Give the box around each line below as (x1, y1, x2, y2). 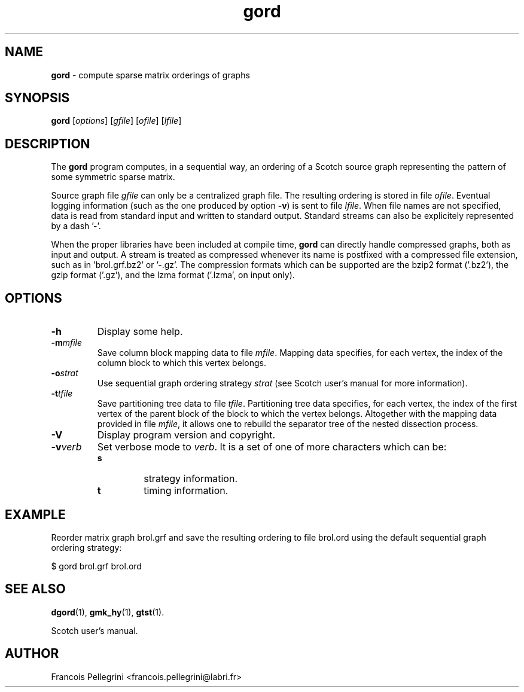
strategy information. (144, 472, 237, 485)
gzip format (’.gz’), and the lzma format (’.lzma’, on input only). (51, 270, 295, 281)
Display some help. (97, 325, 183, 338)
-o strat (51, 368, 78, 379)
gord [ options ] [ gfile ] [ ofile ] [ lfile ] (51, 115, 182, 126)
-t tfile (51, 388, 73, 399)
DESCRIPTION (5, 136, 90, 151)
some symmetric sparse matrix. (51, 172, 175, 182)
